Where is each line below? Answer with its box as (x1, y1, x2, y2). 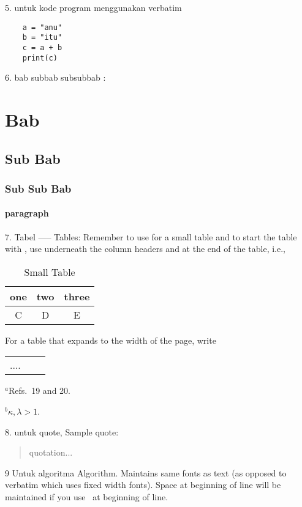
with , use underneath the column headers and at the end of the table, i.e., (5, 242, 285, 255)
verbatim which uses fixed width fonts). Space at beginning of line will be (5, 478, 281, 491)
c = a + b (22, 43, 62, 52)
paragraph (5, 207, 49, 220)
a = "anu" (22, 23, 62, 32)
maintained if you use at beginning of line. (5, 490, 168, 503)
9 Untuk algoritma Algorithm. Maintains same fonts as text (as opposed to (5, 466, 287, 479)
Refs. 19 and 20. (8, 384, 70, 397)
